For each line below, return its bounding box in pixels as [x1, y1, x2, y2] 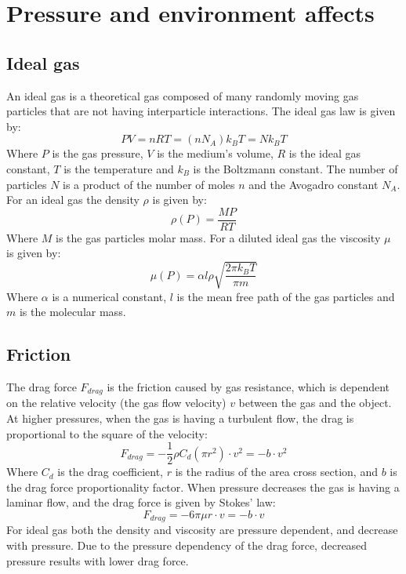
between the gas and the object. [238, 394, 392, 411]
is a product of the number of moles [63, 176, 235, 192]
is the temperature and [63, 160, 174, 176]
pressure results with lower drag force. [6, 552, 189, 569]
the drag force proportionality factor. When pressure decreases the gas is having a [6, 478, 400, 495]
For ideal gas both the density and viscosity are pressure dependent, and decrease [6, 521, 398, 538]
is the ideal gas [288, 145, 361, 162]
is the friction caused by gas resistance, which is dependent [107, 378, 390, 394]
